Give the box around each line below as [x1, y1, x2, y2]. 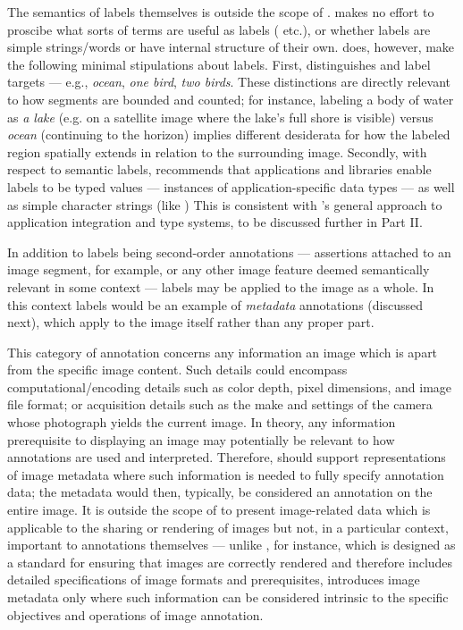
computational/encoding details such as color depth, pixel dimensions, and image [7, 377, 452, 396]
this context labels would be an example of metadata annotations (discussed [7, 295, 423, 314]
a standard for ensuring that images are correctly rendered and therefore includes [7, 552, 453, 571]
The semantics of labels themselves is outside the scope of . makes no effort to [7, 3, 434, 21]
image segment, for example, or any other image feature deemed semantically [7, 260, 430, 279]
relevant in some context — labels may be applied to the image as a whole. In [7, 277, 434, 296]
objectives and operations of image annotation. [7, 605, 264, 624]
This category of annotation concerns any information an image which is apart [7, 342, 438, 361]
